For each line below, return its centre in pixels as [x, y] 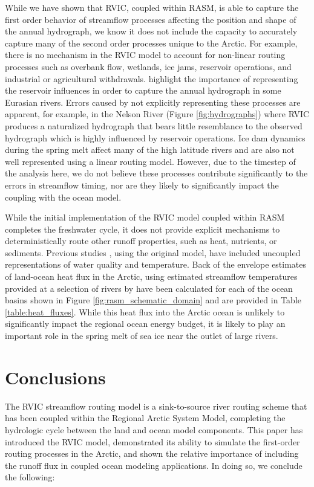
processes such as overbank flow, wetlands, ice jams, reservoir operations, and [148, 66]
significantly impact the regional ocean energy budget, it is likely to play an [145, 324]
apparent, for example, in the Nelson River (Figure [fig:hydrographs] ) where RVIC [157, 114]
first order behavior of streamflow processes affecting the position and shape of [151, 19]
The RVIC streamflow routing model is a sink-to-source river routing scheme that [156, 406]
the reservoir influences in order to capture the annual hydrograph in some [143, 90]
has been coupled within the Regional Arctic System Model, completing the [145, 418]
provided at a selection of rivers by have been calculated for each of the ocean [149, 288]
